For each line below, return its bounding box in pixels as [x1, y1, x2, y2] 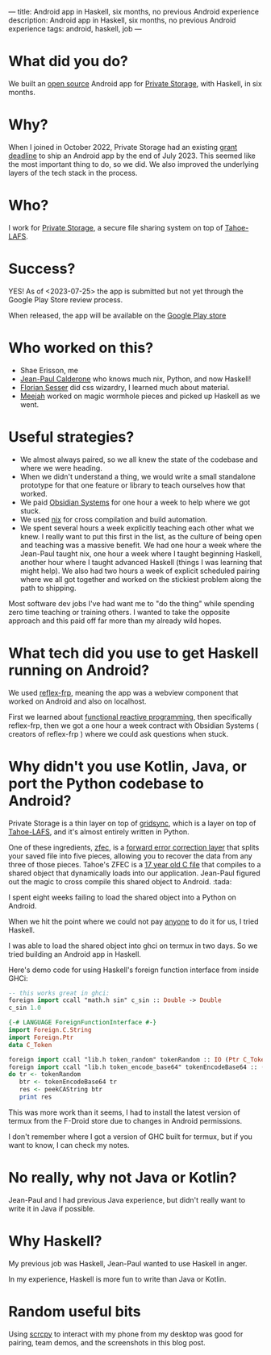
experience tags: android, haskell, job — [8, 24, 143, 33]
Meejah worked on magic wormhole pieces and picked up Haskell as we [19, 391, 261, 401]
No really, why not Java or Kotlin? [8, 1169, 237, 1187]
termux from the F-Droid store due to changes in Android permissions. [8, 1116, 243, 1125]
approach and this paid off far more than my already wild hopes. [8, 616, 222, 626]
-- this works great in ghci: [8, 989, 110, 997]
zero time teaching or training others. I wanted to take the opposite [8, 607, 231, 617]
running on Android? [8, 661, 150, 680]
